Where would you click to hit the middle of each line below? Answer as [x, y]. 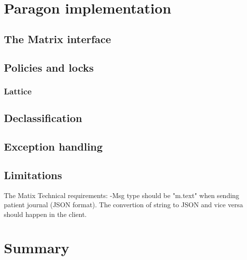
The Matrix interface [58, 38]
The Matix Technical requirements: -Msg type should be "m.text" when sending [122, 195]
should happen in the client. [45, 214]
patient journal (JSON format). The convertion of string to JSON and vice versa [123, 205]
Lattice [18, 91]
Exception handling [53, 146]
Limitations [33, 175]
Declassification [43, 118]
